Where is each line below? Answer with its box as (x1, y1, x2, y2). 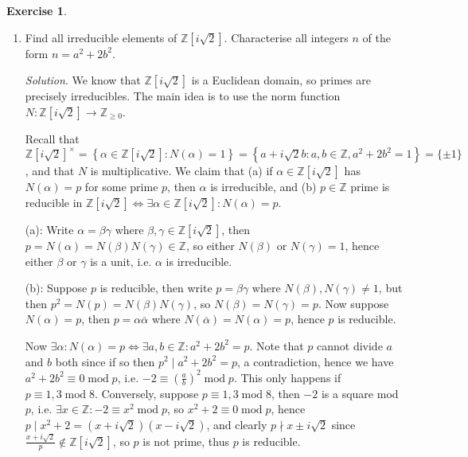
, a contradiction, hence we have (237, 353, 394, 369)
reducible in (25, 193, 83, 210)
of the (362, 29, 391, 45)
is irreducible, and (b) (210, 178, 317, 195)
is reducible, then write (99, 279, 213, 296)
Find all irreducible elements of (25, 29, 177, 45)
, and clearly (206, 416, 267, 432)
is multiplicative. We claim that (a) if (90, 162, 273, 179)
